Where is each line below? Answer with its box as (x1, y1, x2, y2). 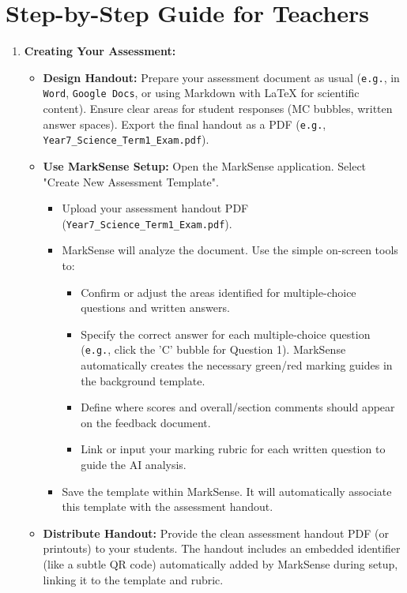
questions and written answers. (81, 299, 230, 316)
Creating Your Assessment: (24, 43, 176, 59)
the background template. (81, 372, 205, 388)
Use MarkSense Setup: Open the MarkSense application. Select (43, 157, 367, 174)
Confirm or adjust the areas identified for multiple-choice (81, 283, 356, 300)
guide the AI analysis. (81, 456, 187, 472)
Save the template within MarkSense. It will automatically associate (62, 482, 392, 499)
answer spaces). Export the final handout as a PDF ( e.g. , (43, 115, 326, 132)
